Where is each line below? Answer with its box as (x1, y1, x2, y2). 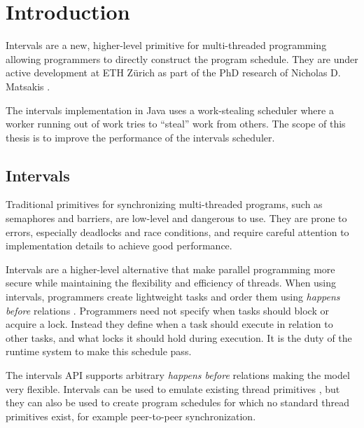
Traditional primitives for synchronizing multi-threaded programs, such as (6, 197, 323, 212)
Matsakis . (6, 78, 50, 93)
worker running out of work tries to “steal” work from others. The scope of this (6, 116, 346, 131)
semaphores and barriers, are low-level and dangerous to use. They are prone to (6, 211, 347, 226)
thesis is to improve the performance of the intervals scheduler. (6, 130, 275, 144)
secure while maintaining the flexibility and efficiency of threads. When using (6, 275, 337, 290)
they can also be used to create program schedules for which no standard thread (6, 395, 349, 410)
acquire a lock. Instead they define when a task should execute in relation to (6, 317, 333, 331)
